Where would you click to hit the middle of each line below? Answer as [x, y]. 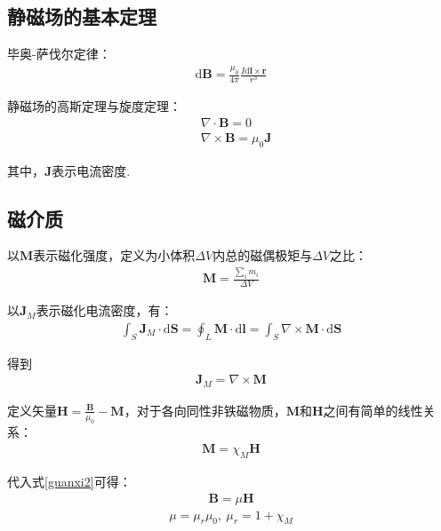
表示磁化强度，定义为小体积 [114, 255]
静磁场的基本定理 [82, 16]
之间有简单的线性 [373, 410]
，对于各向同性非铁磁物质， [205, 410]
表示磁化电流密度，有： [104, 310]
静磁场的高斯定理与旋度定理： [94, 106]
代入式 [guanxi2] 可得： [69, 481]
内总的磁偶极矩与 [263, 255]
